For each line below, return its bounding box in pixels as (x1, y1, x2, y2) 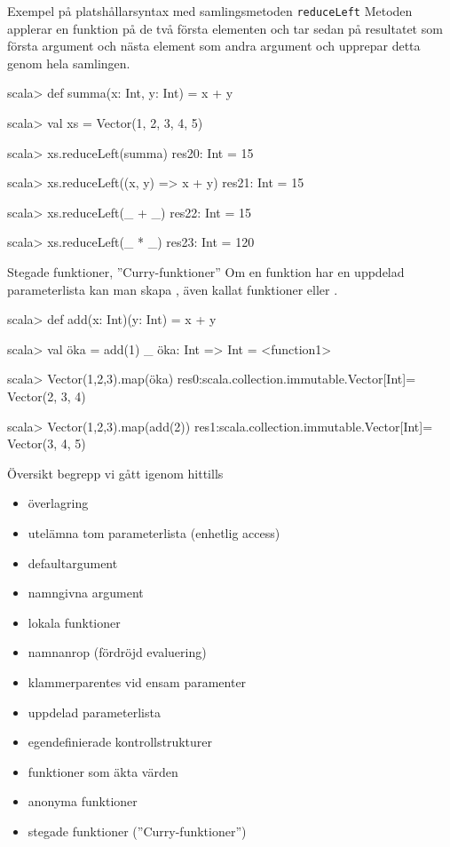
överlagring (28, 494, 89, 512)
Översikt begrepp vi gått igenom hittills (7, 463, 224, 482)
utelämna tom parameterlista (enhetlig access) (28, 523, 280, 542)
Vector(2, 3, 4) (7, 386, 86, 405)
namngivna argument (28, 583, 144, 602)
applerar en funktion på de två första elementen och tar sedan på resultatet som (7, 19, 443, 37)
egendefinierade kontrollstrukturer (28, 732, 212, 751)
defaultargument (28, 553, 118, 572)
